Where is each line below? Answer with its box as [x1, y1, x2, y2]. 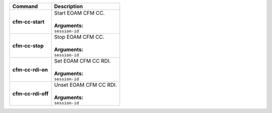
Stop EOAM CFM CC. [54, 33, 104, 40]
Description [54, 3, 83, 10]
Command [12, 3, 38, 10]
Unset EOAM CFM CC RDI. [54, 81, 117, 88]
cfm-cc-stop [12, 42, 44, 49]
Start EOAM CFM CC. [54, 10, 105, 16]
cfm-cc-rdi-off [12, 90, 49, 97]
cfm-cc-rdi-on [12, 66, 48, 73]
